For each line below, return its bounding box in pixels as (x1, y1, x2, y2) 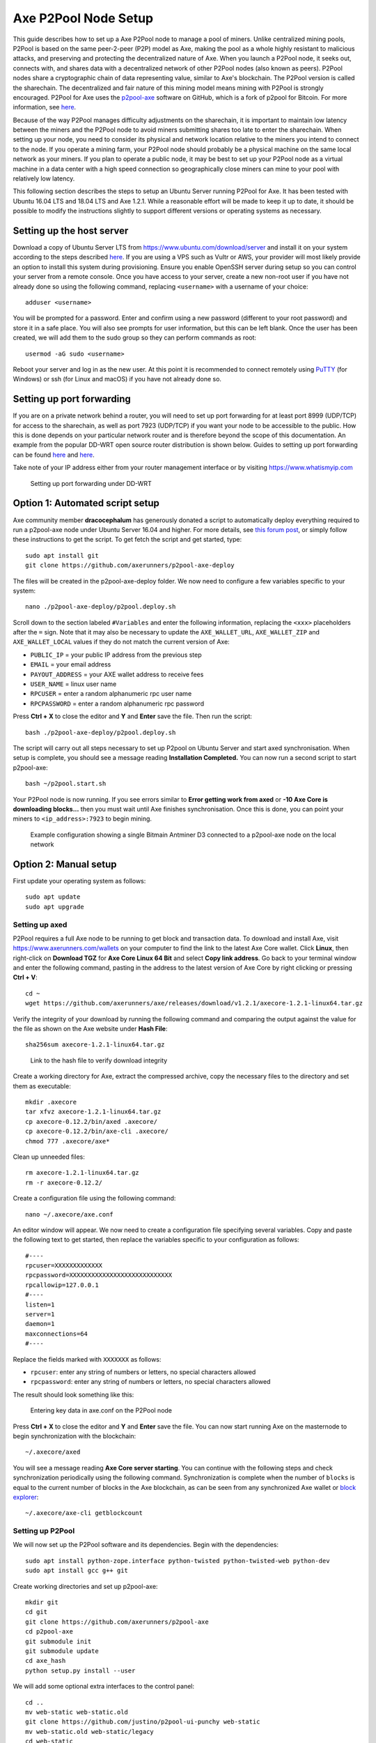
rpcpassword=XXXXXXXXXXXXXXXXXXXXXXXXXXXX (25, 1271, 173, 1279)
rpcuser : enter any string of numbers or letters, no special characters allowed (30, 1367, 256, 1376)
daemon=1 (25, 1320, 55, 1328)
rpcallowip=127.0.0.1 (25, 1281, 99, 1289)
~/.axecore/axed (25, 1448, 81, 1456)
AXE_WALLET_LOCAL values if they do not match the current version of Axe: (13, 638, 230, 646)
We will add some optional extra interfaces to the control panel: (13, 1682, 195, 1691)
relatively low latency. (13, 174, 75, 183)
